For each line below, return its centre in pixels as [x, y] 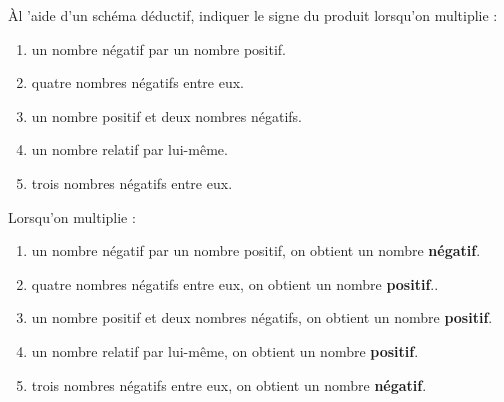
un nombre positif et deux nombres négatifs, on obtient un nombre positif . [262, 317]
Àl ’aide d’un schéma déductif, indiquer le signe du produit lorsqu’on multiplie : [253, 15]
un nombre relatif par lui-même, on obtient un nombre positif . [225, 350]
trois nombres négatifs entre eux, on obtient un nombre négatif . [229, 384]
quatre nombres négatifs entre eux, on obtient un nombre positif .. [235, 283]
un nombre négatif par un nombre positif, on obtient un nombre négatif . [256, 250]
